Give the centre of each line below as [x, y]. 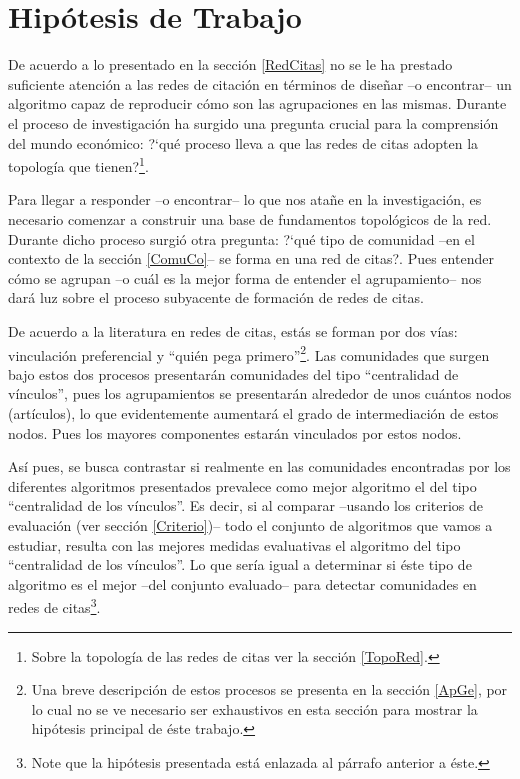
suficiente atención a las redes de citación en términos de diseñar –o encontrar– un [260, 83]
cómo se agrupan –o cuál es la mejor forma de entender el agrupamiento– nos [245, 277]
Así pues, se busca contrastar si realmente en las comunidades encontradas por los [259, 466]
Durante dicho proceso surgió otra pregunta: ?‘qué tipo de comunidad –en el [241, 238]
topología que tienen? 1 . [78, 164]
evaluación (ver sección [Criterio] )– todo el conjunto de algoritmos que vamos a [250, 524]
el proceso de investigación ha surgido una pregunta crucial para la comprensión [253, 122]
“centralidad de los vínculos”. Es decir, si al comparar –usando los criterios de [246, 505]
